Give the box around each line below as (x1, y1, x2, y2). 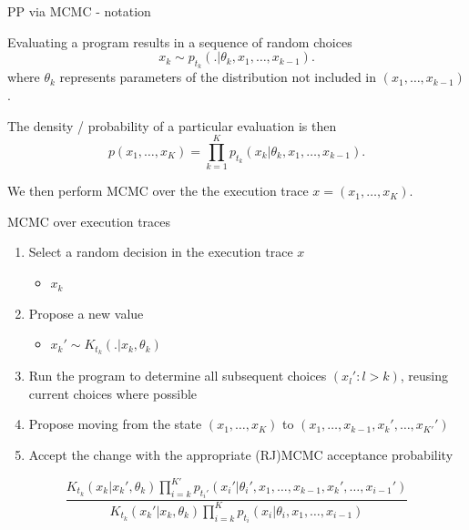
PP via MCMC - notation (7, 2, 151, 20)
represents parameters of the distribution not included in (59, 67, 377, 87)
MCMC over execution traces (7, 211, 171, 230)
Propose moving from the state (28, 414, 202, 433)
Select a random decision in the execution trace (28, 242, 293, 261)
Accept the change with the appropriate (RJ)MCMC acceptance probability (28, 444, 454, 464)
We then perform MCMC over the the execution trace (7, 181, 309, 200)
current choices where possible (28, 383, 198, 403)
